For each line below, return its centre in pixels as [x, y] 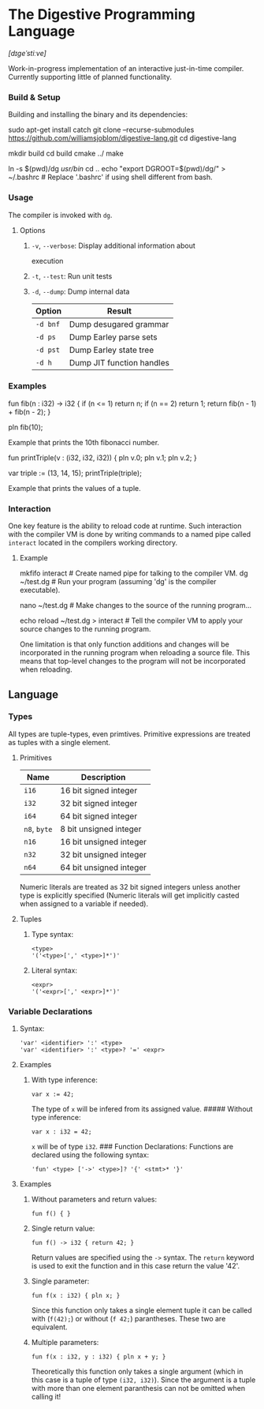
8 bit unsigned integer [101, 829]
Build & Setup [34, 97]
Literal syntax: [54, 970]
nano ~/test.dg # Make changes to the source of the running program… [136, 605]
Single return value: [63, 1228]
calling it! [46, 1397]
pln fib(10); [26, 427]
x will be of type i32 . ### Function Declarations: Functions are [132, 1147]
